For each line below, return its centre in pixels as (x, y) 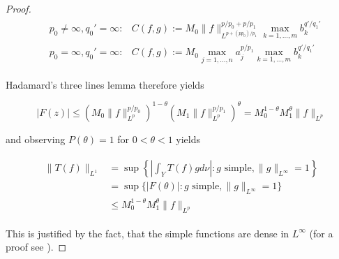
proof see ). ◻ (36, 247)
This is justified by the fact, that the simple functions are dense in (148, 233)
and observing (36, 139)
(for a (321, 233)
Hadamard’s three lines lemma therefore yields (105, 84)
